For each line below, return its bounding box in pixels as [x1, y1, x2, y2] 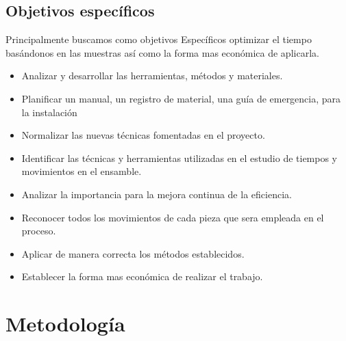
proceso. [21, 223, 56, 238]
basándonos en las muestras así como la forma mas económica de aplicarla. [5, 45, 319, 59]
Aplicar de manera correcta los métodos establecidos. [21, 246, 245, 260]
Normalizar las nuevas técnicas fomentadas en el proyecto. [21, 128, 265, 142]
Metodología [5, 310, 125, 338]
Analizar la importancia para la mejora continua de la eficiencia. [21, 187, 292, 201]
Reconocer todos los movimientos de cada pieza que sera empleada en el [21, 210, 324, 224]
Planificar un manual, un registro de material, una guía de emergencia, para [21, 91, 341, 105]
